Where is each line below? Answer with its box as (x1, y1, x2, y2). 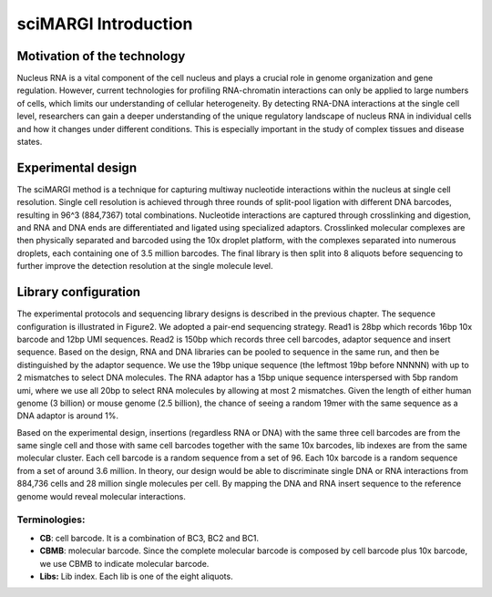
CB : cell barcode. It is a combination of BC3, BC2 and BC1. (39, 532, 260, 543)
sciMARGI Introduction (16, 14, 193, 34)
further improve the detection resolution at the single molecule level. (16, 261, 273, 272)
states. (16, 137, 43, 148)
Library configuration (16, 284, 141, 300)
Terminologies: (16, 513, 86, 526)
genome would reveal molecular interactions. (16, 490, 186, 501)
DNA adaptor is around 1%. (16, 410, 118, 421)
